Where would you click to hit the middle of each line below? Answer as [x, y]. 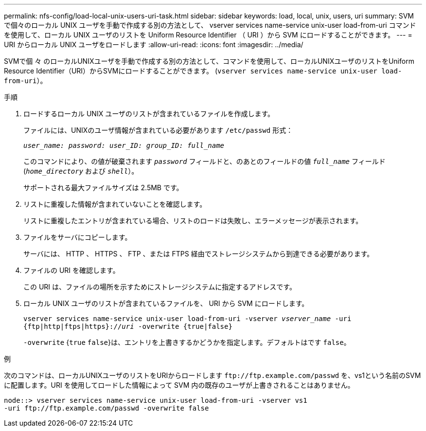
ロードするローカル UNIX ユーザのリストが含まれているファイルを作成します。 [149, 114]
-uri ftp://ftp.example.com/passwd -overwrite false [106, 408]
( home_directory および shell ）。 [81, 171]
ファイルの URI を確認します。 [71, 270]
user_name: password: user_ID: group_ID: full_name [124, 145]
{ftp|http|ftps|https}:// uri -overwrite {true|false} [128, 326]
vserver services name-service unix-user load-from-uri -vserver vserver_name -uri [187, 319]
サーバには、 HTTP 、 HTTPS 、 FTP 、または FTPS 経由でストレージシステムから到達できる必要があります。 [199, 254]
